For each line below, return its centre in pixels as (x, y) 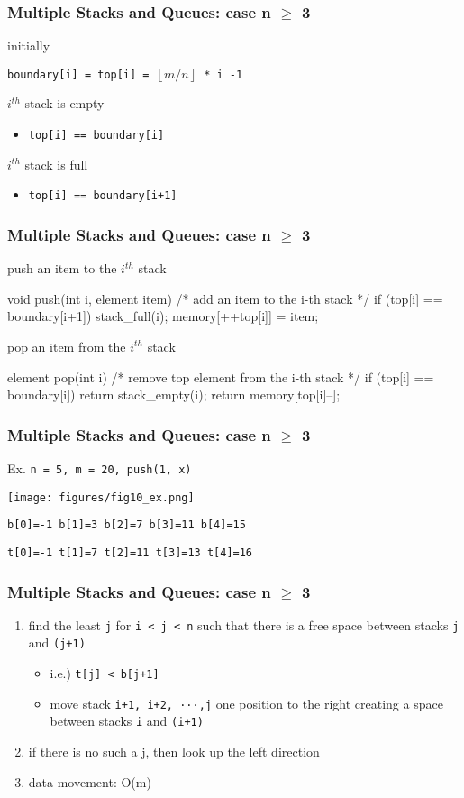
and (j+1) (57, 642)
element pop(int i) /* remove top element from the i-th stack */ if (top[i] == (221, 376)
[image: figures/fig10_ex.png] (101, 497)
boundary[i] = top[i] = (78, 74)
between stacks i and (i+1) (127, 721)
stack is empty (64, 103)
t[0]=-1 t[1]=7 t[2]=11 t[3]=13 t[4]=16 (130, 552)
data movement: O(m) (90, 781)
